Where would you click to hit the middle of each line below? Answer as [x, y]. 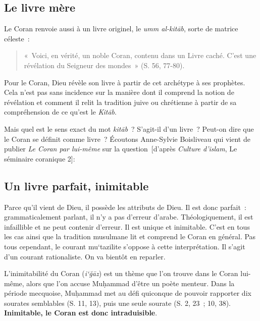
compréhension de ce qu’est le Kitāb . [60, 112]
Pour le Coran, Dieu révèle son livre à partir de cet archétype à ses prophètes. [125, 82]
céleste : [17, 38]
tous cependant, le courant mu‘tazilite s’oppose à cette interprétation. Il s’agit [125, 246]
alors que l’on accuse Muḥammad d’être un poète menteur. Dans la [131, 283]
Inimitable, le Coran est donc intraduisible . [81, 313]
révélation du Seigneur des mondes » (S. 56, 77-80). [104, 65]
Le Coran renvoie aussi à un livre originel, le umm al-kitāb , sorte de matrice [121, 29]
